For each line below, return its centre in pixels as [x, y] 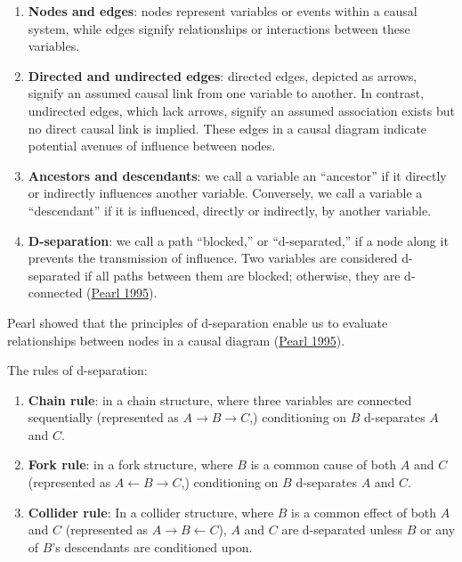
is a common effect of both [364, 512]
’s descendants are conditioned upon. [152, 546]
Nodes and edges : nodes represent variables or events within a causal [223, 11]
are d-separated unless [342, 529]
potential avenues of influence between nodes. [152, 146]
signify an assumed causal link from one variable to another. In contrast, [226, 93]
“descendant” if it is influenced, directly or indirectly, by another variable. [230, 210]
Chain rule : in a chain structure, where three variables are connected [220, 399]
